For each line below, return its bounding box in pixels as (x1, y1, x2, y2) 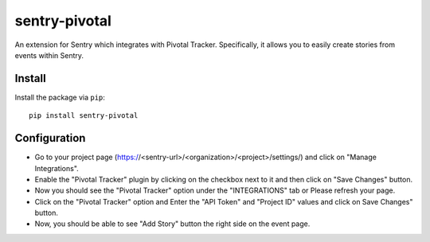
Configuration (14, 131, 86, 145)
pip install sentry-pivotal (29, 111, 139, 120)
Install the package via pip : (14, 92, 105, 102)
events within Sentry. (14, 50, 84, 60)
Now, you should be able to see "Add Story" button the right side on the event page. (34, 219, 311, 228)
